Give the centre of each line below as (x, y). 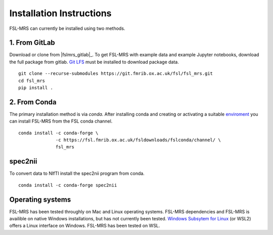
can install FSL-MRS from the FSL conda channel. (61, 121)
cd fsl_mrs (32, 81)
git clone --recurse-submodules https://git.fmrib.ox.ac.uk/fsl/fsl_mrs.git (116, 74)
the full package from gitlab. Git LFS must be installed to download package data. (94, 62)
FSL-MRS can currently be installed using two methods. (67, 28)
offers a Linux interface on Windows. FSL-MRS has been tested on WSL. (85, 226)
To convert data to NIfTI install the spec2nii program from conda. (77, 173)
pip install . (36, 88)
